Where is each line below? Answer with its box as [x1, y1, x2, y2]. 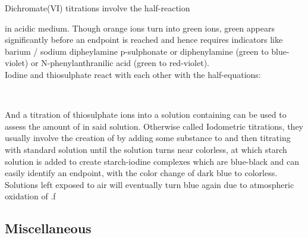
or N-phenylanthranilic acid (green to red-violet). [30, 57, 209, 69]
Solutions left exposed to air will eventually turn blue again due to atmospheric [5, 178, 294, 190]
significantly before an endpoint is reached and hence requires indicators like [5, 33, 283, 46]
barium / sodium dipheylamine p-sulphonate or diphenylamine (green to [5, 45, 269, 57]
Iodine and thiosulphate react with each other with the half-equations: [5, 68, 261, 80]
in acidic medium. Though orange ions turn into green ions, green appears [5, 21, 275, 34]
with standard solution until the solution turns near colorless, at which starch [5, 143, 287, 155]
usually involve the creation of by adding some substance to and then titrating [5, 131, 291, 144]
